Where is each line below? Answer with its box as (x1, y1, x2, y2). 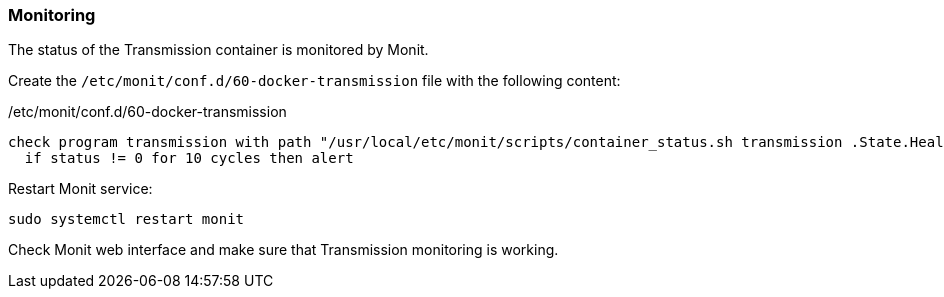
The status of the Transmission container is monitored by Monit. (8, 41, 429, 59)
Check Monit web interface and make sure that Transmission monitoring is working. (8, 241, 559, 259)
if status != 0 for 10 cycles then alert (24, 150, 354, 167)
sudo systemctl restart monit (8, 211, 245, 228)
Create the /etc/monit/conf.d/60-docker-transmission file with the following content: (8, 72, 621, 90)
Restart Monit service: (8, 180, 153, 198)
